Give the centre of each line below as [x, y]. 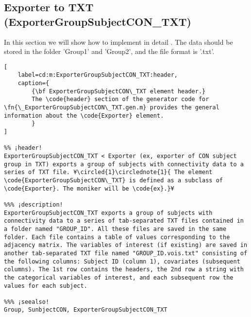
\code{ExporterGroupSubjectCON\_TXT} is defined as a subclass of [114, 180]
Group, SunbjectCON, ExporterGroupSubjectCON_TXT [86, 310]
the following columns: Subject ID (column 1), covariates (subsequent [122, 261]
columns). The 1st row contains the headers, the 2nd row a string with [124, 270]
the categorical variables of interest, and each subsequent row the [119, 277]
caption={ [33, 83]
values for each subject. [46, 286]
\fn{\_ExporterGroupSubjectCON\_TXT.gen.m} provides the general [112, 108]
